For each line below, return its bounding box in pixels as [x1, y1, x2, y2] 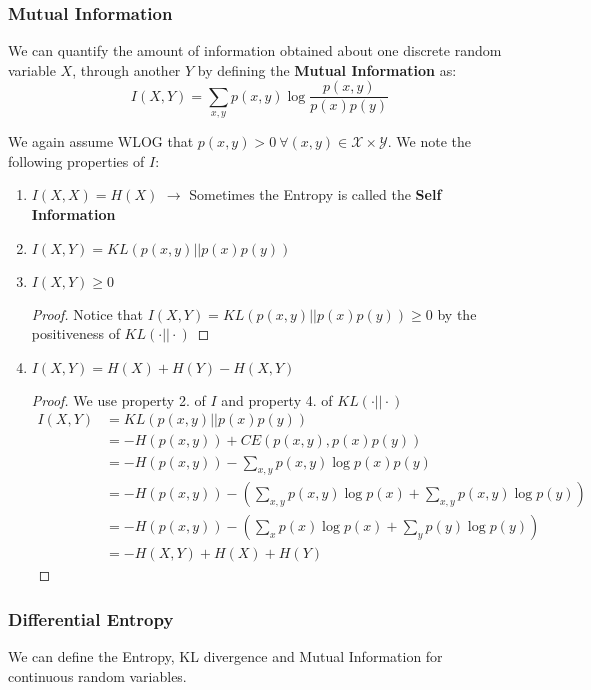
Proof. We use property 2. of [31, 389, 206, 410]
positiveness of [31, 323, 120, 344]
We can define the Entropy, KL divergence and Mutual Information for [8, 646, 443, 667]
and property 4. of [221, 389, 333, 410]
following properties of [8, 150, 145, 171]
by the [437, 303, 477, 324]
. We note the [387, 131, 471, 152]
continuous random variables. [8, 665, 187, 686]
